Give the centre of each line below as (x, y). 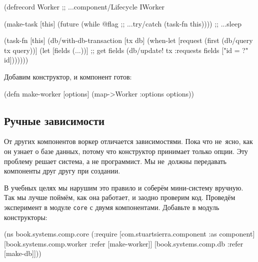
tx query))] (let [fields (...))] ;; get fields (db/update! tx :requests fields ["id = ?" (126, 50)
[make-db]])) (23, 253)
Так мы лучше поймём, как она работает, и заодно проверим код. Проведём (120, 197)
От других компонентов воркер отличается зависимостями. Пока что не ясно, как (128, 141)
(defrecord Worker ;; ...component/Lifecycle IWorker (84, 6)
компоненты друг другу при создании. (62, 171)
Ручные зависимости (54, 120)
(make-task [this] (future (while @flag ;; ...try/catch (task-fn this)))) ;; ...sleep (123, 23)
